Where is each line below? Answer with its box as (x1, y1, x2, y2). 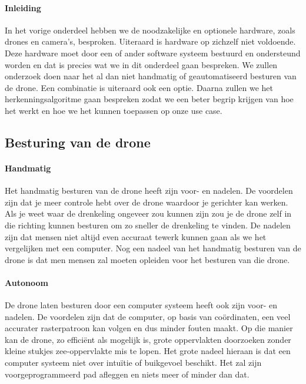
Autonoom (5, 276, 48, 288)
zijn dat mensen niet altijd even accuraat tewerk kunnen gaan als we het (5, 230, 267, 242)
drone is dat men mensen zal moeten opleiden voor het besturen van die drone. (5, 253, 290, 265)
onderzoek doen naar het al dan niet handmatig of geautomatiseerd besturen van (5, 70, 297, 82)
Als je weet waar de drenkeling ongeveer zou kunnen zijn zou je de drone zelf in (5, 207, 292, 220)
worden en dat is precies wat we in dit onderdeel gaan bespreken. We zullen (5, 58, 278, 70)
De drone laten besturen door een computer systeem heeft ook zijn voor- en (5, 299, 277, 311)
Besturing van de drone (5, 133, 151, 151)
